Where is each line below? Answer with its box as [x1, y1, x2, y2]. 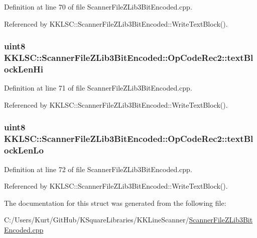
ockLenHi [4, 62, 44, 75]
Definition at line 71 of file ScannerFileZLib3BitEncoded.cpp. [4, 83, 192, 93]
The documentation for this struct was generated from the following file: [4, 197, 226, 208]
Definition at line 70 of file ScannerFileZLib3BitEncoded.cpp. [4, 2, 192, 12]
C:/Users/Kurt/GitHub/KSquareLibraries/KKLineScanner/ [4, 214, 189, 225]
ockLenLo [4, 144, 44, 156]
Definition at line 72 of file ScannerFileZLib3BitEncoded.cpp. [4, 164, 192, 174]
